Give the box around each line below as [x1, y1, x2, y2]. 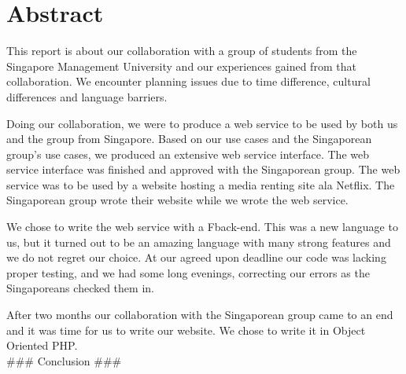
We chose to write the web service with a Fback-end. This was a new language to [6, 218, 398, 235]
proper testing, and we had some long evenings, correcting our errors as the [6, 264, 370, 280]
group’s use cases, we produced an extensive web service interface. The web [6, 145, 369, 162]
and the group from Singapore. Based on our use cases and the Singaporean [6, 130, 372, 147]
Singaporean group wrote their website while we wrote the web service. [6, 192, 349, 208]
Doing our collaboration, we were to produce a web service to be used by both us [6, 115, 398, 131]
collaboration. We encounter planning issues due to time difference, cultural [6, 73, 371, 90]
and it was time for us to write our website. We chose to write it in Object [6, 321, 366, 338]
